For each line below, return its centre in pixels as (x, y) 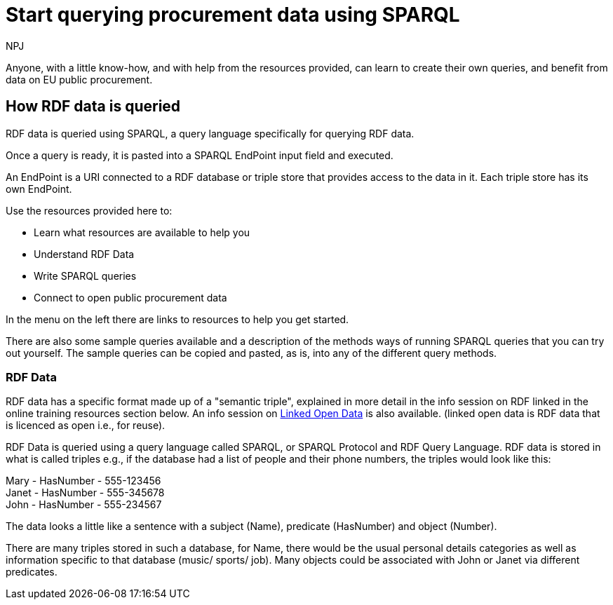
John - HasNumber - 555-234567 (84, 505)
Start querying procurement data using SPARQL (233, 15)
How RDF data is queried (93, 107)
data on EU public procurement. (79, 79)
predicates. (32, 572)
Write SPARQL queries (85, 276)
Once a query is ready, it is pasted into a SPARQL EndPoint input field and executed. (200, 155)
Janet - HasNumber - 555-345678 (85, 493)
